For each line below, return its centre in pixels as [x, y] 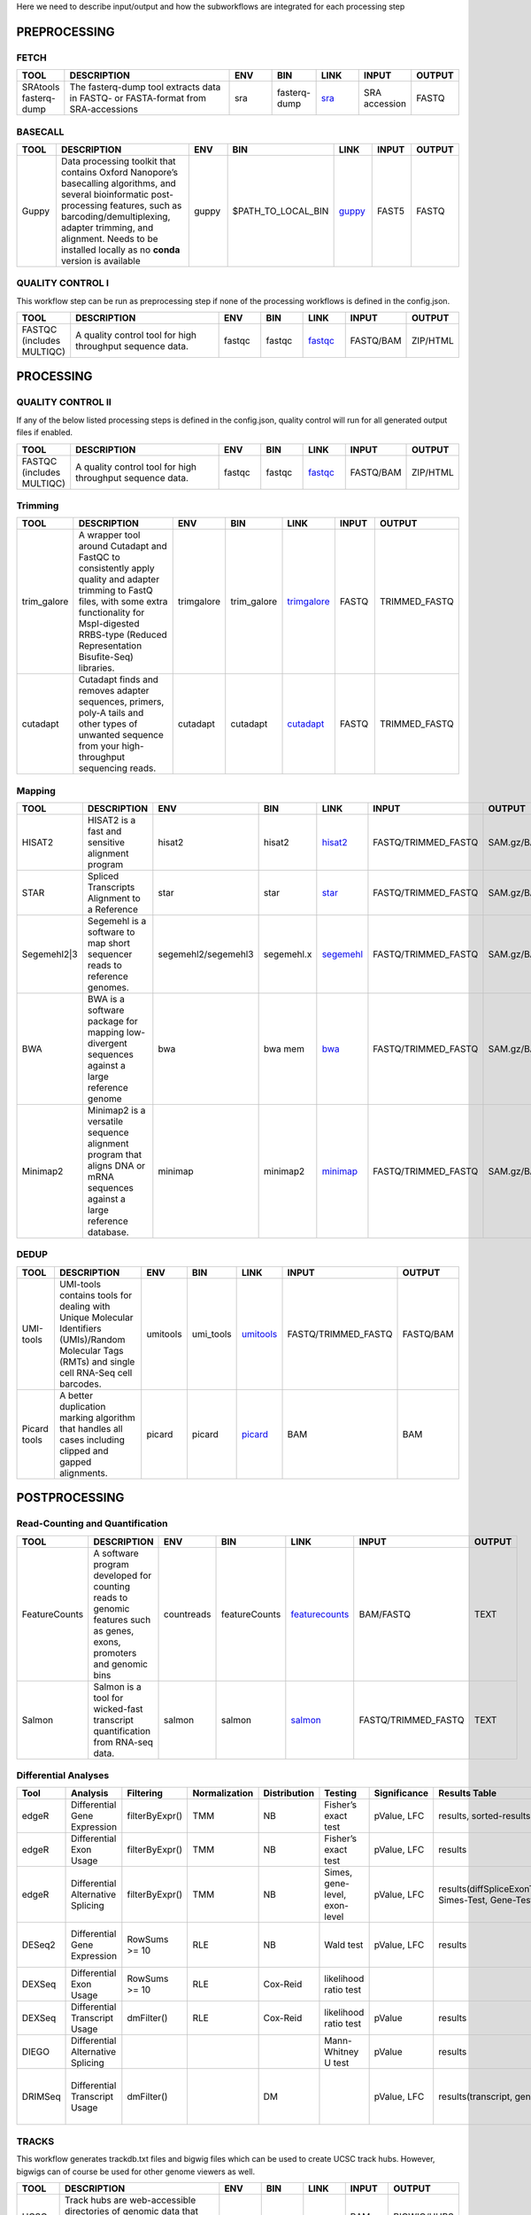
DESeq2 [39, 1945]
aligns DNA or [116, 1166]
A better [76, 1395]
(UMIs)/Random [92, 1340]
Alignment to [114, 898]
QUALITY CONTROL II [64, 402]
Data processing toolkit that [118, 161]
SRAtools [41, 87]
